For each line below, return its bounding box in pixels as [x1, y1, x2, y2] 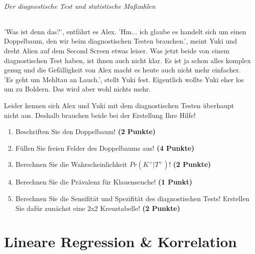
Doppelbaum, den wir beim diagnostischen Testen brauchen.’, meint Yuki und [4, 36, 237, 46]
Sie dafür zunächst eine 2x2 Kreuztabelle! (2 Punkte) [15, 203, 180, 213]
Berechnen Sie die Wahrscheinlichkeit [15, 159, 127, 169]
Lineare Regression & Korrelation [4, 231, 237, 252]
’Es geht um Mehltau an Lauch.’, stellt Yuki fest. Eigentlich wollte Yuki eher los [4, 74, 244, 84]
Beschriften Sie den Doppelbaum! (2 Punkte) [15, 126, 156, 137]
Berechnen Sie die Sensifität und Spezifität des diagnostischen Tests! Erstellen [15, 193, 250, 203]
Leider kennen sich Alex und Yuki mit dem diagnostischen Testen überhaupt [4, 100, 234, 110]
